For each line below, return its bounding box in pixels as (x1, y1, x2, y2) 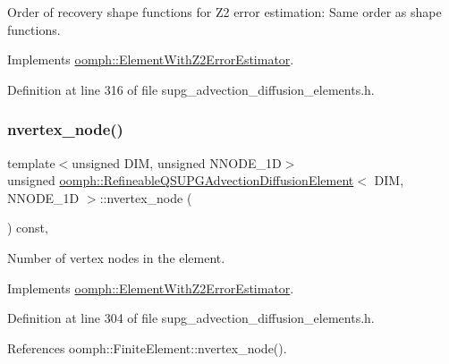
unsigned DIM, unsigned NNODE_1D (72, 153, 282, 172)
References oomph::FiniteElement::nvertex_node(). (7, 338, 287, 357)
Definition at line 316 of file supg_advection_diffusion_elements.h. (7, 80, 375, 98)
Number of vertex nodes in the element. (7, 248, 225, 267)
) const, (7, 218, 48, 237)
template (7, 153, 55, 172)
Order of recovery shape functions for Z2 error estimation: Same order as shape (7, 3, 442, 21)
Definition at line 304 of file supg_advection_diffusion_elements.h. (7, 309, 375, 327)
